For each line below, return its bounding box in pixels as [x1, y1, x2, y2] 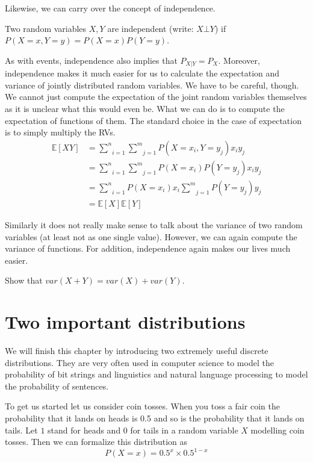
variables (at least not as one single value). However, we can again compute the [5, 230, 297, 243]
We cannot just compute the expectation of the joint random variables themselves [5, 90, 307, 103]
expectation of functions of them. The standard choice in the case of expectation [5, 114, 302, 126]
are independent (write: [107, 22, 194, 34]
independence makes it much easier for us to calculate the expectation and [5, 67, 280, 79]
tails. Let [5, 423, 38, 436]
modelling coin [250, 423, 305, 436]
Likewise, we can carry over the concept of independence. [5, 2, 215, 14]
